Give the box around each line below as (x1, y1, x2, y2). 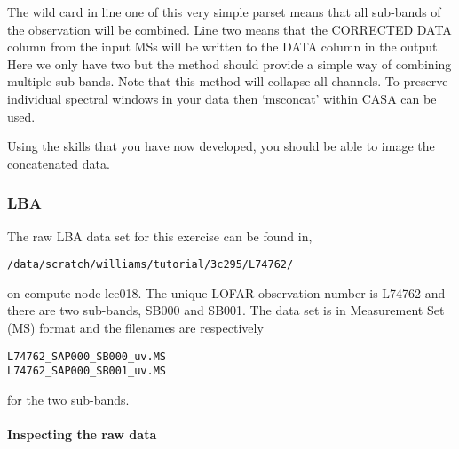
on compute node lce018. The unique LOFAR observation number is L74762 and (7, 283, 446, 302)
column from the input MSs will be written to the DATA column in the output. (7, 37, 441, 56)
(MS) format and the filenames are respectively (7, 319, 264, 336)
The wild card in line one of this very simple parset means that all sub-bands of (7, 3, 441, 20)
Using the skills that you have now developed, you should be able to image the (7, 137, 435, 155)
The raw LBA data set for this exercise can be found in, (7, 226, 313, 245)
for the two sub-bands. (7, 390, 130, 408)
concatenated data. (7, 154, 110, 172)
